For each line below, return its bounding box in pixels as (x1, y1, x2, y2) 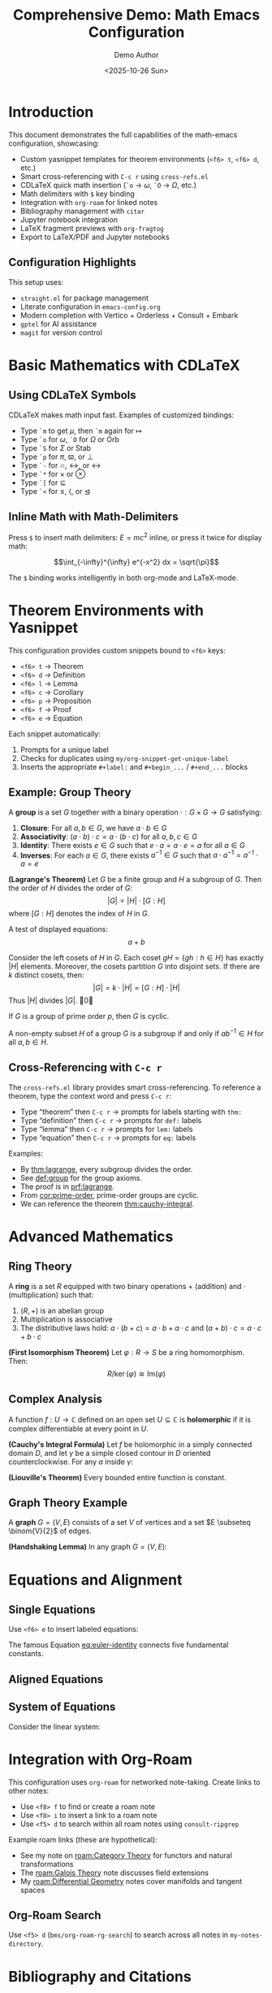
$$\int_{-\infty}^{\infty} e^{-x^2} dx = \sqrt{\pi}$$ (54, 557, 219, 566)
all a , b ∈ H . (8, 1038, 49, 1047)
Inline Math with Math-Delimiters (8, 509, 179, 523)
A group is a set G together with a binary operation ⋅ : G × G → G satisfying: (8, 807, 262, 817)
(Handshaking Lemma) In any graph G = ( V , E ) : (8, 1542, 168, 1552)
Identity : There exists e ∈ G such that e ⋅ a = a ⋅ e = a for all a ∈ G (19, 840, 245, 850)
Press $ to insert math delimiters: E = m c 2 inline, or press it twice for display (8, 531, 262, 542)
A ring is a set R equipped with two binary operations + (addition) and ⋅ (8, 1281, 246, 1291)
